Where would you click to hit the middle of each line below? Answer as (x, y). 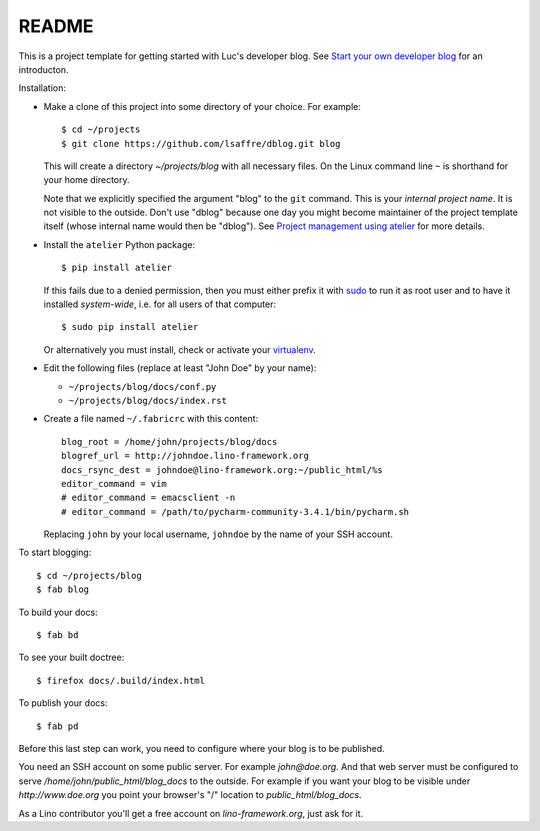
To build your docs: (58, 612)
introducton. (43, 69)
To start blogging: (55, 552)
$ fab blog (63, 589)
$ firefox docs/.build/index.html (120, 680)
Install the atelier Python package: (119, 244)
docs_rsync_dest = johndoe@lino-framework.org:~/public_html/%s (222, 469)
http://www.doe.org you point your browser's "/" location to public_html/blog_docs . (190, 795)
